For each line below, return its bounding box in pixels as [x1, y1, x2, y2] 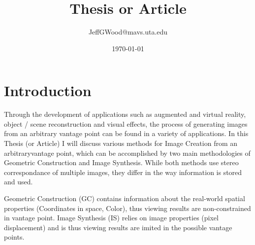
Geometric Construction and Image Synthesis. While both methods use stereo [4, 157, 239, 168]
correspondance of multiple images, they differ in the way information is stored [4, 167, 242, 177]
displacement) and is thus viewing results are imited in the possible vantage [4, 222, 232, 232]
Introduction [4, 80, 92, 101]
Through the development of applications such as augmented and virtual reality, [4, 109, 246, 119]
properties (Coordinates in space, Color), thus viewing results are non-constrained [4, 203, 251, 213]
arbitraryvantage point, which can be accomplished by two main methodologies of [4, 147, 251, 158]
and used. [4, 176, 33, 187]
